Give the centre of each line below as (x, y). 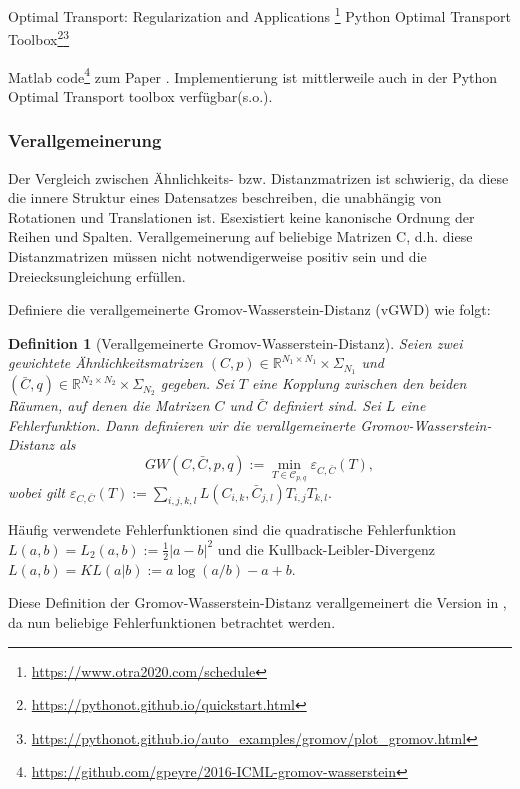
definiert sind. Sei (326, 405)
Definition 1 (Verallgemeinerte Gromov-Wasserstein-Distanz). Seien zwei (235, 342)
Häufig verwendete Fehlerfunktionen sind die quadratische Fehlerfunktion (232, 529)
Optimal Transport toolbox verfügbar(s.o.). (140, 95)
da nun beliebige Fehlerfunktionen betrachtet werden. (172, 621)
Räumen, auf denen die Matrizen (109, 405)
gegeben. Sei (197, 383)
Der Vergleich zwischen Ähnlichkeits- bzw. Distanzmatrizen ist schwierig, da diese (258, 177)
